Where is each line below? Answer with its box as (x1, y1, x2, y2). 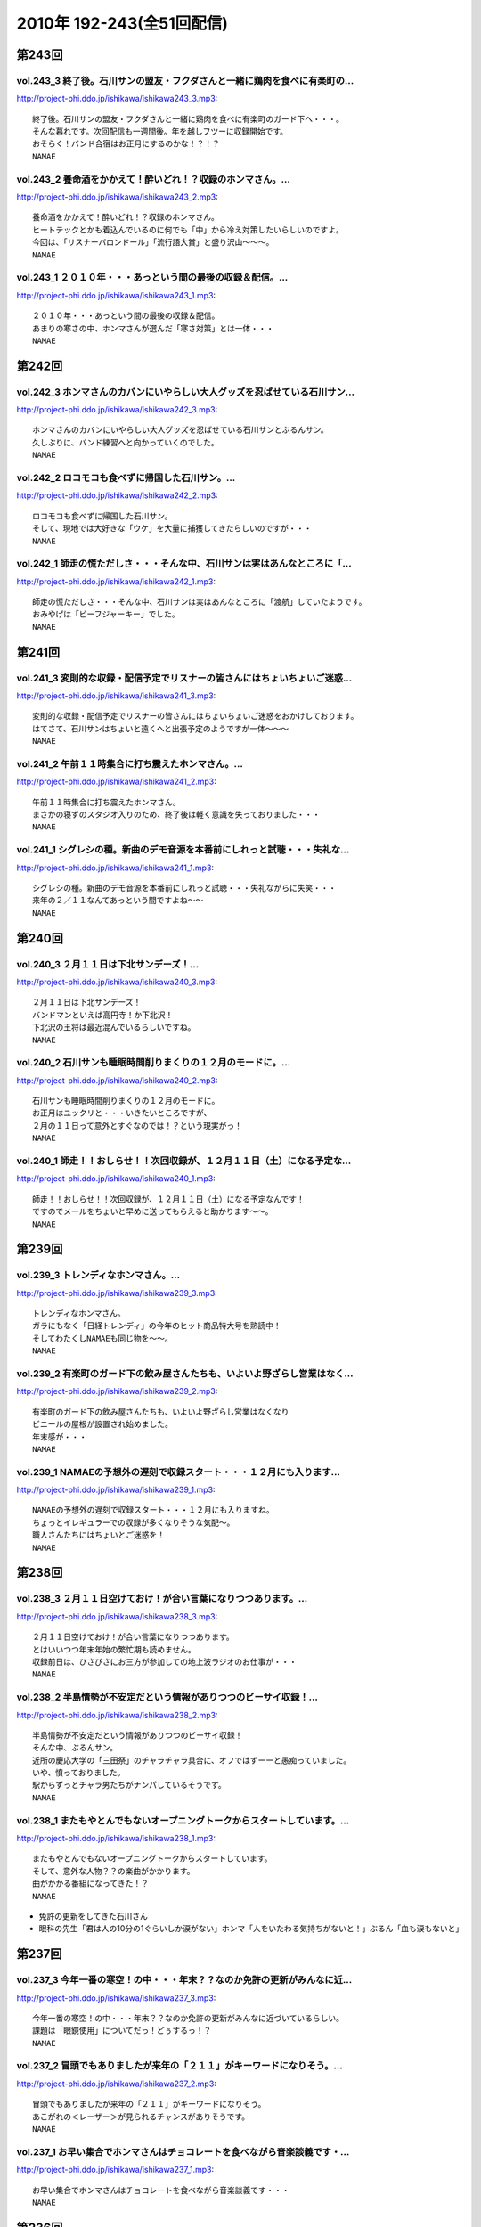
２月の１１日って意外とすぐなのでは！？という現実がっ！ (32, 1121, 242, 1130)
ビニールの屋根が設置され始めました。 (32, 1419, 173, 1430)
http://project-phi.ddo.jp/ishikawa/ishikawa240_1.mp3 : (16, 1173, 216, 1184)
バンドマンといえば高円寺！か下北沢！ (32, 1009, 174, 1020)
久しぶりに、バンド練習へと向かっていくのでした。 (32, 437, 219, 447)
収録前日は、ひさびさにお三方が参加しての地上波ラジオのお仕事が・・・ (32, 1657, 298, 1667)
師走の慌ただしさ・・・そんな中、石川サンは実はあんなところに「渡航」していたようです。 (32, 597, 367, 608)
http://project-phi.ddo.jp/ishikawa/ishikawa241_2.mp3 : (16, 776, 217, 787)
